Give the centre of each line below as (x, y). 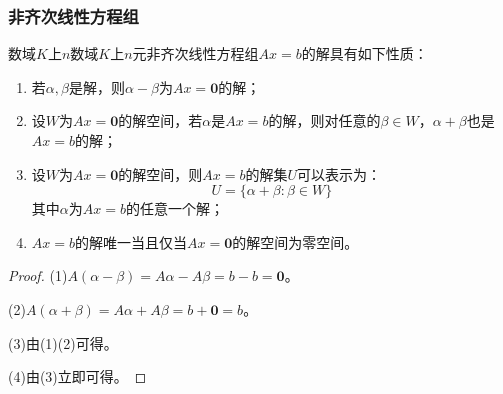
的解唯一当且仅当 (130, 241)
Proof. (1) (38, 275)
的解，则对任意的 (324, 120)
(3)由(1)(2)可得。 (63, 342)
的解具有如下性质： (364, 53)
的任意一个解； (174, 208)
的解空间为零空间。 (295, 241)
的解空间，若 (160, 120)
